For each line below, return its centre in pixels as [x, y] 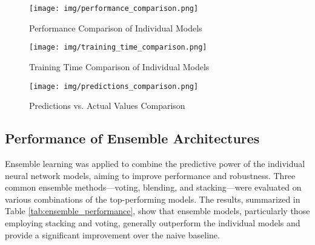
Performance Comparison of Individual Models [116, 28]
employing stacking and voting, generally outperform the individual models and [153, 222]
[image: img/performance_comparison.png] [114, 8]
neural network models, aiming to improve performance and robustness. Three [150, 175]
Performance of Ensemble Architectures [132, 138]
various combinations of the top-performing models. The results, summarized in [153, 199]
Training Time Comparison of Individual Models [119, 66]
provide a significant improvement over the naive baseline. [112, 234]
